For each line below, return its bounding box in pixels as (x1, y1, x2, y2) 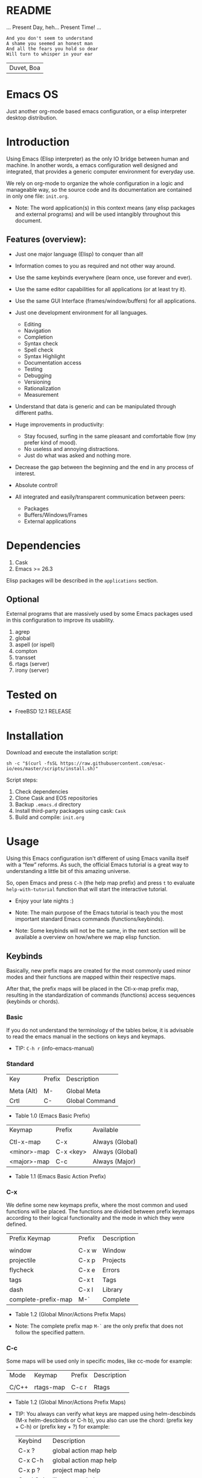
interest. (14, 470, 36, 477)
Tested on (6, 688, 57, 701)
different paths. (14, 409, 54, 416)
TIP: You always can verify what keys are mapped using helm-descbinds (14, 1410, 196, 1418)
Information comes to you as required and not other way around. (14, 262, 176, 269)
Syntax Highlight (24, 352, 65, 359)
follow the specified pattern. (14, 1328, 86, 1336)
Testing (24, 365, 43, 373)
